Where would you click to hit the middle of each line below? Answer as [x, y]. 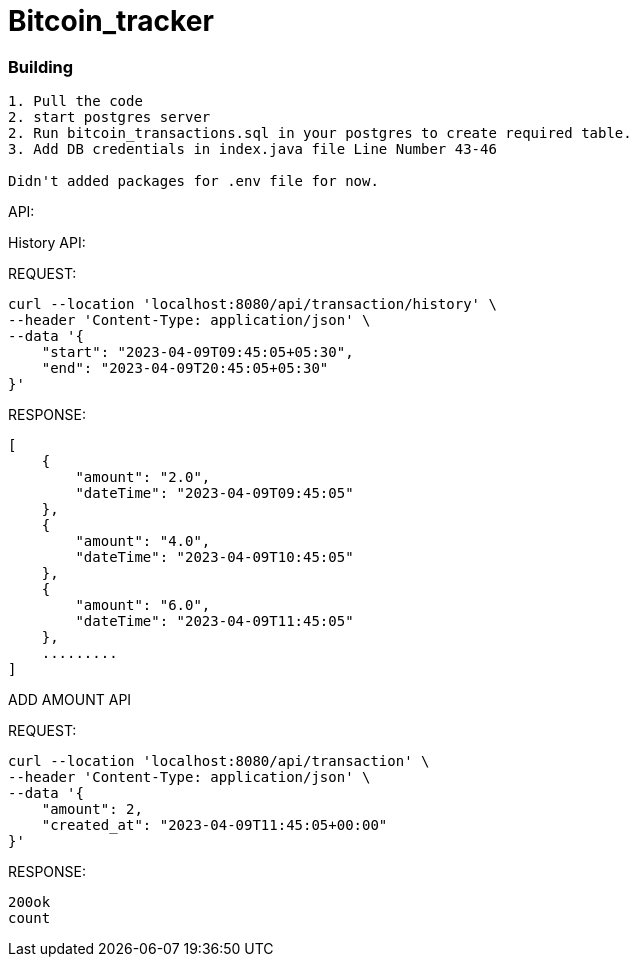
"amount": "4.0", [143, 541]
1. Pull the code [75, 101]
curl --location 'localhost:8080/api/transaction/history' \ [252, 304]
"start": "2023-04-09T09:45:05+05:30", [197, 352]
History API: [47, 243]
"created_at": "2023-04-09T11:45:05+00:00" [214, 825]
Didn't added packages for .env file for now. [193, 181]
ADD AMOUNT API [70, 700]
